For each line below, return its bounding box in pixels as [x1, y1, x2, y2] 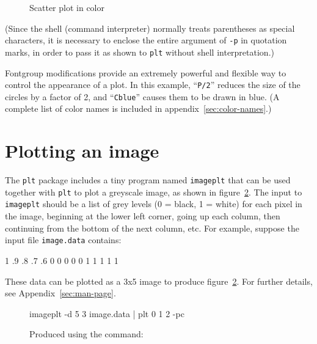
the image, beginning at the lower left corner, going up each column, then [5, 210, 280, 222]
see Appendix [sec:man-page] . [5, 287, 116, 299]
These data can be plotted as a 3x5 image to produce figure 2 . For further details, [5, 274, 313, 287]
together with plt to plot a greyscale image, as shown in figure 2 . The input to [5, 185, 302, 198]
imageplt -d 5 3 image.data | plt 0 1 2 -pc [29, 307, 184, 320]
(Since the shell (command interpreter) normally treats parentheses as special [5, 21, 295, 34]
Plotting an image [5, 138, 159, 163]
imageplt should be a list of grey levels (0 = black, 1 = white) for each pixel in [5, 197, 302, 210]
